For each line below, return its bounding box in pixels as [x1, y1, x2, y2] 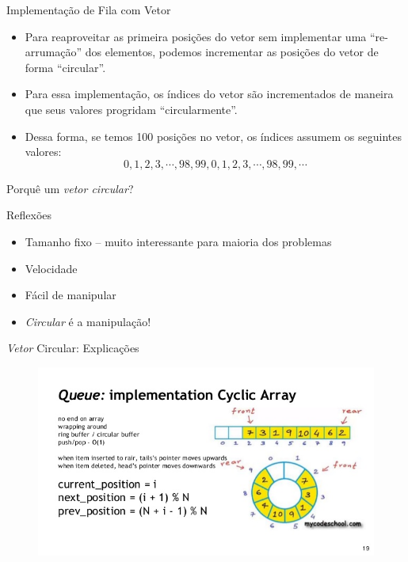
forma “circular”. [25, 59, 106, 75]
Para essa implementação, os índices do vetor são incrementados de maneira [25, 85, 394, 102]
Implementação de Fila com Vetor [6, 2, 171, 17]
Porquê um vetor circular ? [6, 180, 134, 196]
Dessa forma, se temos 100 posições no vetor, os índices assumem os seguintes [25, 127, 402, 144]
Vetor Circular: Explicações [6, 340, 139, 356]
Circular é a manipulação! [25, 313, 151, 329]
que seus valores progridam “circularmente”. [25, 101, 238, 117]
